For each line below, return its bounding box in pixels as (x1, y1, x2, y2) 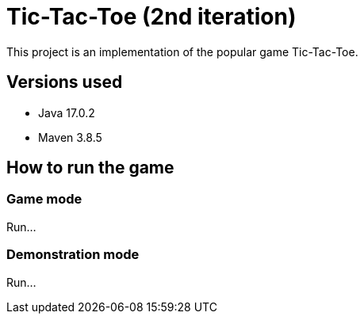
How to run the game (6, 158, 174, 178)
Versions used (6, 72, 123, 93)
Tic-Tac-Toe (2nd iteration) (6, 3, 297, 30)
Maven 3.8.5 (38, 130, 102, 144)
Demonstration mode (6, 246, 140, 263)
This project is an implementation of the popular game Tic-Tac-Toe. (6, 44, 358, 59)
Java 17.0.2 (38, 105, 95, 120)
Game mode (6, 191, 82, 208)
